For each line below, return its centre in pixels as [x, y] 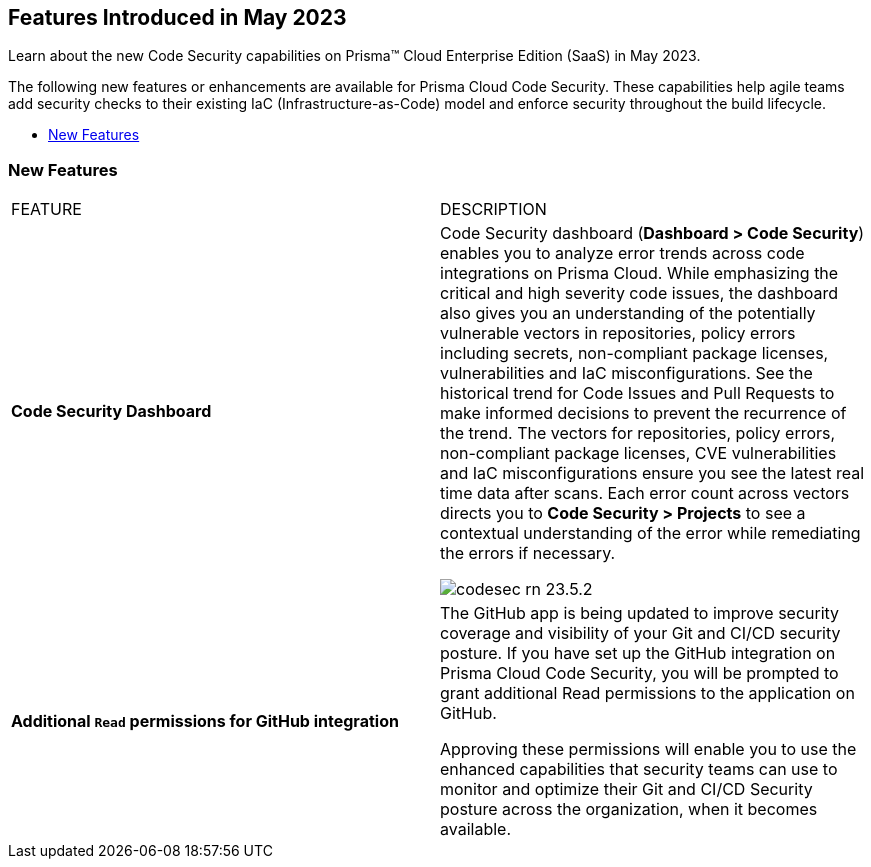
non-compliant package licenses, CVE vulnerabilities [638, 453]
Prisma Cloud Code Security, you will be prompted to [639, 673]
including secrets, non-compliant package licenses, [634, 353]
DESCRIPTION [493, 209]
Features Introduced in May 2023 [177, 17]
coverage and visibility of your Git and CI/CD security [640, 633]
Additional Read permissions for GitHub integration [205, 721]
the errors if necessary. [528, 553]
